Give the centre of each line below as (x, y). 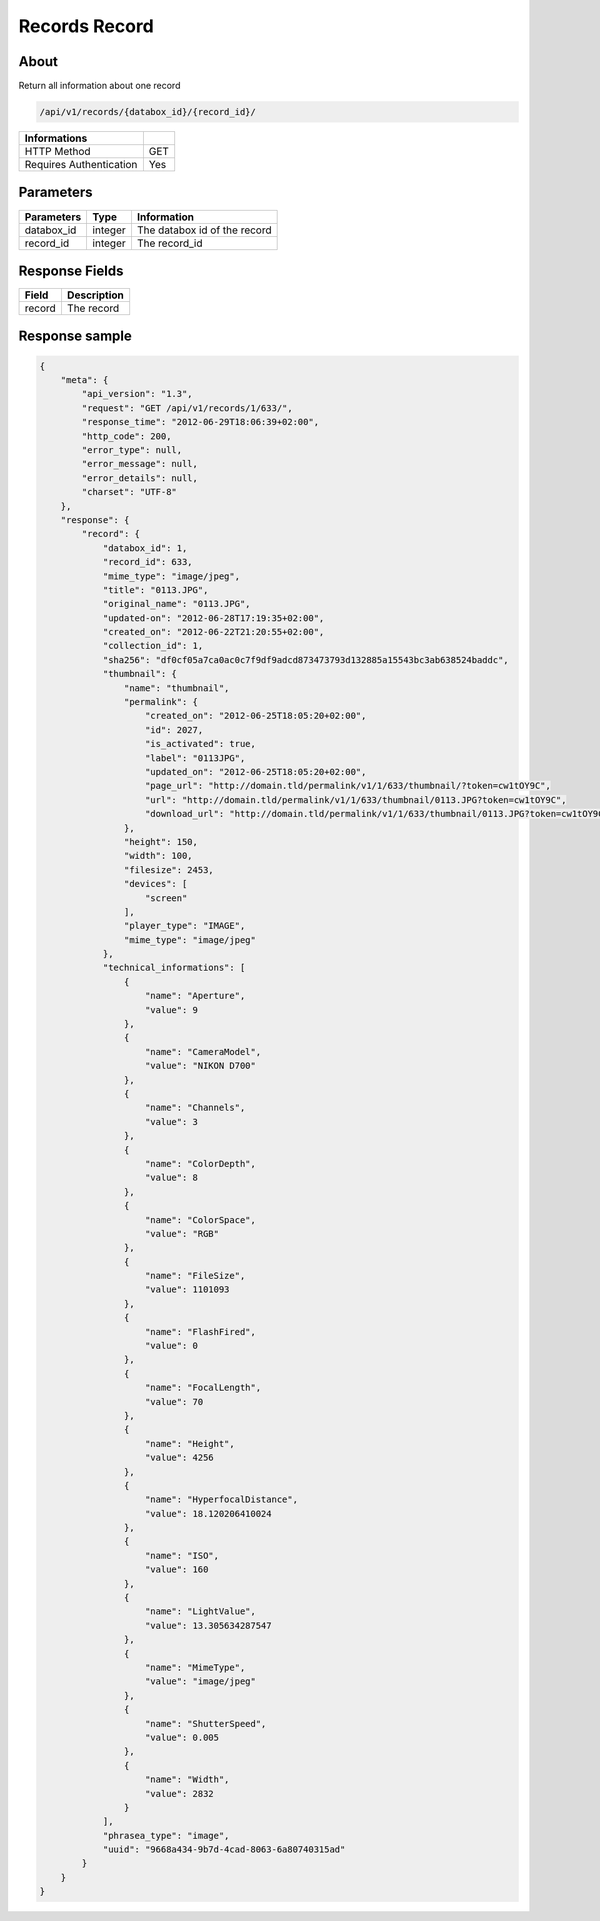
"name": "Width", (187, 1779)
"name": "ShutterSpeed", (206, 1723)
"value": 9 (172, 1009)
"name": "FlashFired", (201, 1331)
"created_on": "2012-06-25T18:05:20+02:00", (256, 716)
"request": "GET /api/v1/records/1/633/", (187, 408)
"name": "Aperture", (195, 996)
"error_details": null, (140, 478)
